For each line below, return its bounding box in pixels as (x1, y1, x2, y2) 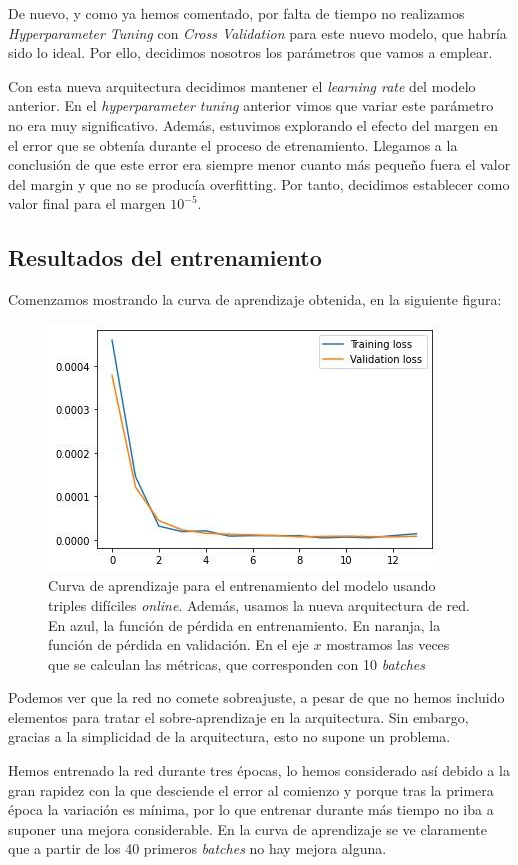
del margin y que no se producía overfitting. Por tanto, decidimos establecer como (8, 173, 510, 194)
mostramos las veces (326, 634, 450, 655)
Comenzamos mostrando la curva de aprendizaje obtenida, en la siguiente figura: (8, 289, 502, 310)
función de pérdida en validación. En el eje (48, 634, 309, 655)
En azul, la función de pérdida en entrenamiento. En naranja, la (48, 614, 441, 635)
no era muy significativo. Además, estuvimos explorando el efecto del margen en (8, 114, 498, 135)
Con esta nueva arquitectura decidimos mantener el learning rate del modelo (8, 75, 476, 96)
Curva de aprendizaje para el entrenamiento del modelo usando (48, 575, 436, 596)
